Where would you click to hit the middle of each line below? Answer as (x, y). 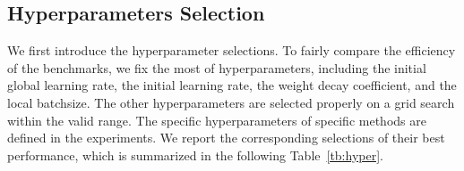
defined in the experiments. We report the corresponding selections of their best (226, 138)
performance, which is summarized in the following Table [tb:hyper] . (195, 155)
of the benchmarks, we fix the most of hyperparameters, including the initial (217, 67)
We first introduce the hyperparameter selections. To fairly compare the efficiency (232, 50)
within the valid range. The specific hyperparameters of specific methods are (217, 120)
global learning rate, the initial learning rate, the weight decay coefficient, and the (232, 85)
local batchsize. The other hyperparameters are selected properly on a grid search (231, 102)
